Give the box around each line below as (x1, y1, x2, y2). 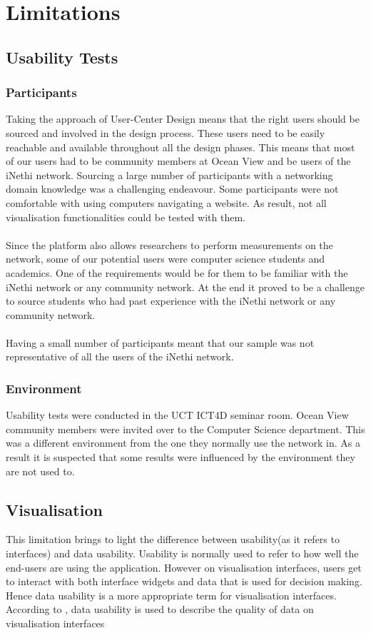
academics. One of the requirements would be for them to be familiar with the (6, 265, 348, 280)
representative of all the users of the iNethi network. (6, 349, 234, 364)
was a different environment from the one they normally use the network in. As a (6, 435, 360, 450)
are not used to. (6, 463, 75, 478)
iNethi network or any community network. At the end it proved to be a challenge (6, 279, 365, 294)
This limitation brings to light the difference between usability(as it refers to (6, 532, 340, 547)
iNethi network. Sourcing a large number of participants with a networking (6, 167, 333, 182)
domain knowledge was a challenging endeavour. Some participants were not (6, 181, 339, 196)
